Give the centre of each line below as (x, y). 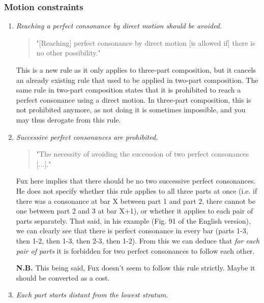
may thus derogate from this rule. (68, 119)
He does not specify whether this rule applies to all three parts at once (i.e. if (137, 190)
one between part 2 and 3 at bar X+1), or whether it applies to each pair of (135, 211)
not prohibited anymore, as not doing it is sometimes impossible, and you (131, 110)
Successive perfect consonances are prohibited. (87, 137)
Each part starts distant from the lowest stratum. (92, 295)
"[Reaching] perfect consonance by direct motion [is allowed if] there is (146, 42)
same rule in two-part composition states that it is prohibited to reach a (128, 90)
